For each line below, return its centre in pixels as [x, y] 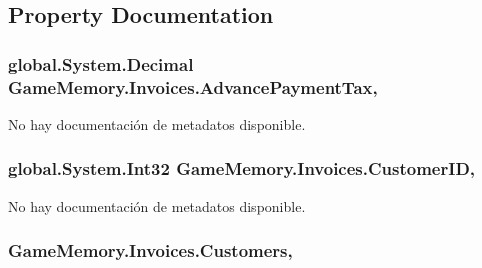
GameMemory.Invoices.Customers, [150, 250]
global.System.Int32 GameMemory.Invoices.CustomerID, [242, 168]
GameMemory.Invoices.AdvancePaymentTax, [193, 86]
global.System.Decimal [101, 63]
